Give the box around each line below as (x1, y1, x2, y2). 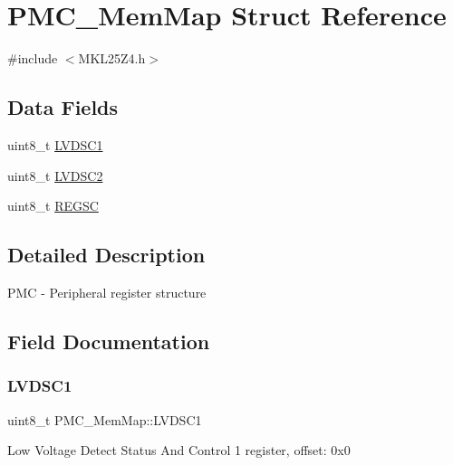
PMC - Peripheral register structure (7, 282, 207, 301)
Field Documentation (7, 327, 210, 355)
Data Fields (7, 93, 119, 121)
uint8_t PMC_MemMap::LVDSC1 (7, 410, 202, 429)
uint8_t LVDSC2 (7, 166, 103, 185)
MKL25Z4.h (78, 49, 146, 68)
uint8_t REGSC (7, 196, 99, 215)
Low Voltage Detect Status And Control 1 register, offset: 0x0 (7, 441, 351, 460)
